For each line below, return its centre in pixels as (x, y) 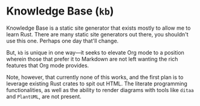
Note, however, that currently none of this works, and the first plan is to (95, 77)
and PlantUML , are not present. (44, 96)
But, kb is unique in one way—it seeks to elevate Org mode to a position (95, 52)
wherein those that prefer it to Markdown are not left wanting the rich (92, 59)
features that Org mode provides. (48, 65)
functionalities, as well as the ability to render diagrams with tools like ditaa (100, 90)
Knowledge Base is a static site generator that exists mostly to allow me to (98, 28)
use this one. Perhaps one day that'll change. (63, 41)
